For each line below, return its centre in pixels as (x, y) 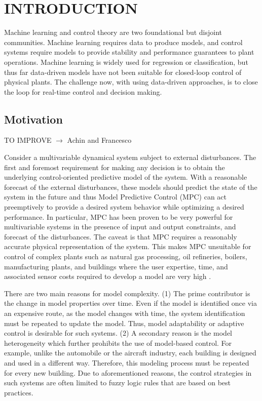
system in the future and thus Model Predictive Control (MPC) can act (116, 197)
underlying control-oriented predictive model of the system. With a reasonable (126, 177)
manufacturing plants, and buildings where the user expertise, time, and (116, 266)
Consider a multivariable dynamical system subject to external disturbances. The (130, 157)
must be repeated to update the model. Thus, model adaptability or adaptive (124, 323)
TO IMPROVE (28, 140)
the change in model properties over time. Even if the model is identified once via (130, 303)
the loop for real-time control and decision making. (83, 91)
